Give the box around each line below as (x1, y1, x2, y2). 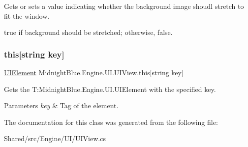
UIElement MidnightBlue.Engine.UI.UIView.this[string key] (4, 67, 184, 77)
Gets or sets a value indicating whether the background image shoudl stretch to (4, 1, 244, 11)
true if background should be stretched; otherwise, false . (4, 27, 173, 37)
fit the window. (4, 10, 50, 21)
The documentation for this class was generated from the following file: (4, 117, 218, 127)
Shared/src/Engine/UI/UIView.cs (4, 133, 106, 144)
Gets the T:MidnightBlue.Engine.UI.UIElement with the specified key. (4, 84, 216, 94)
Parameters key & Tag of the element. (4, 100, 119, 111)
